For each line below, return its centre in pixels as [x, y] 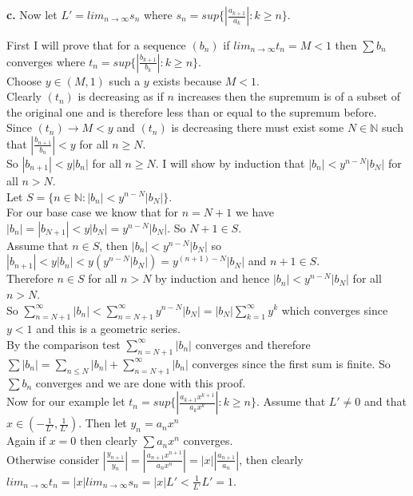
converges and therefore [253, 344]
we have [255, 212]
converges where [46, 61]
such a [125, 80]
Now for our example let [66, 401]
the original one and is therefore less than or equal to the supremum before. [192, 111]
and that [385, 401]
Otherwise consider [53, 459]
